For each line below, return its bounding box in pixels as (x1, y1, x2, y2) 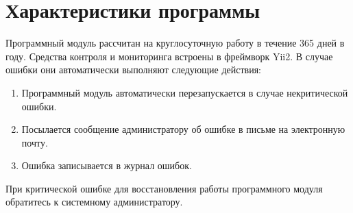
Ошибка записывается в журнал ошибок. (21, 158, 192, 173)
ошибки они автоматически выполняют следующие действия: (5, 62, 261, 77)
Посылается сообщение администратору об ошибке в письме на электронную (21, 122, 345, 136)
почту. (21, 135, 48, 149)
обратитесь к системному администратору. (5, 195, 183, 209)
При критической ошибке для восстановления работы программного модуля (5, 181, 323, 195)
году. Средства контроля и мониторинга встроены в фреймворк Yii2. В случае (5, 49, 333, 63)
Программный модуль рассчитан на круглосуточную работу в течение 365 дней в (5, 36, 345, 50)
